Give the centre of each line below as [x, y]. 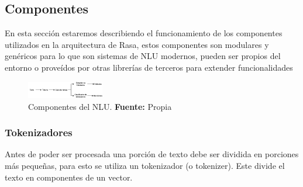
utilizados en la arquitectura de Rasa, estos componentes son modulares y [137, 44]
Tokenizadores [39, 132]
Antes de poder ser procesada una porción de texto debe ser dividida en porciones [152, 154]
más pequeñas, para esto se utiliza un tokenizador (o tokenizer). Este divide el [145, 165]
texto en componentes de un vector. [69, 177]
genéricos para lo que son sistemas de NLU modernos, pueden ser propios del [143, 56]
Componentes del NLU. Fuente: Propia [100, 106]
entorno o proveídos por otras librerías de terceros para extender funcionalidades [149, 67]
